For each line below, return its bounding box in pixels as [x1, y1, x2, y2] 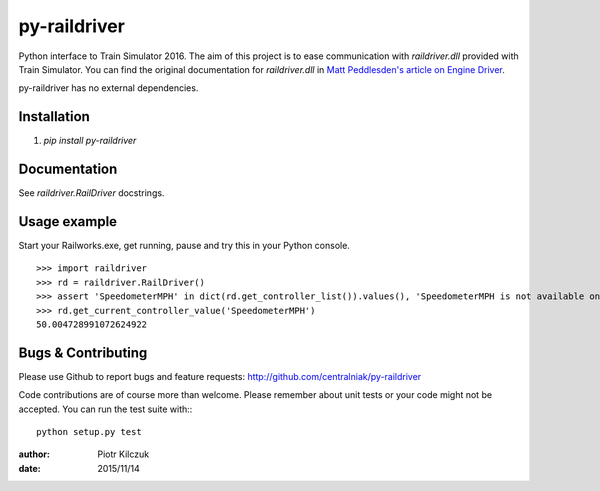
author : [18, 448, 50, 460]
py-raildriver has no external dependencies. [18, 82, 199, 94]
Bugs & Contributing [18, 344, 148, 361]
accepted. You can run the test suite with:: [18, 403, 193, 415]
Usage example [18, 213, 118, 230]
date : [18, 462, 41, 474]
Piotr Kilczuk [97, 448, 150, 460]
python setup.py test [36, 426, 142, 438]
